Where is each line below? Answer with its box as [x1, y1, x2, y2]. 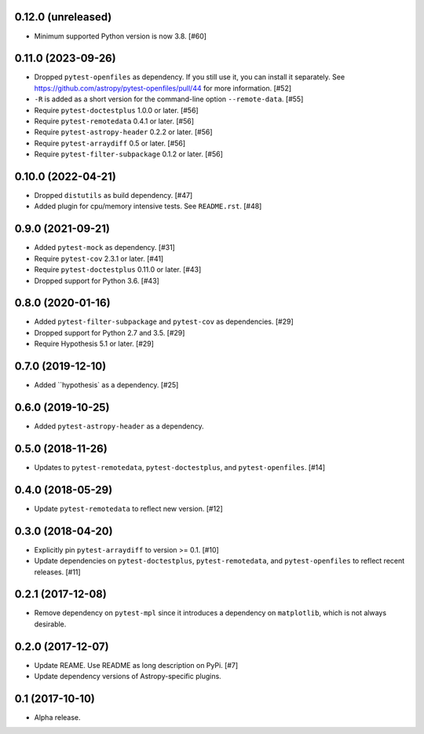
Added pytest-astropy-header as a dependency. [34, 421, 204, 431]
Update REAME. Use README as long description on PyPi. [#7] [34, 660, 239, 670]
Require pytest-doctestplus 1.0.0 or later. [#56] [34, 105, 199, 115]
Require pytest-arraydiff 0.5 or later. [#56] [34, 138, 186, 148]
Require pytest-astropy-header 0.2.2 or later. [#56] [34, 127, 213, 137]
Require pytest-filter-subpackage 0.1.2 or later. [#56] [34, 149, 223, 159]
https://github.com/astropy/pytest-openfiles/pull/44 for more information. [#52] [34, 83, 292, 93]
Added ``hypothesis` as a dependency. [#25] [34, 380, 179, 390]
